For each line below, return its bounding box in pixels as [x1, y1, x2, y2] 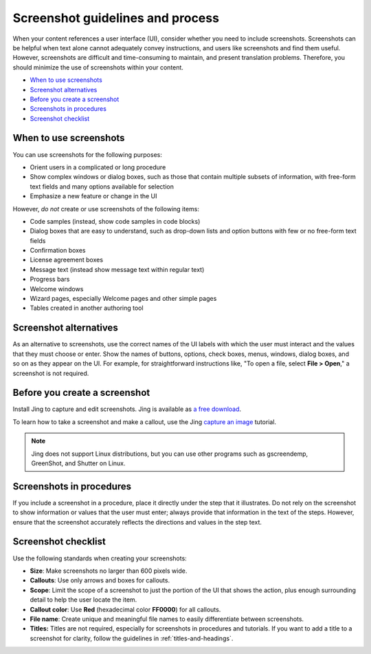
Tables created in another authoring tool [30, 304, 144, 313]
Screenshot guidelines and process [12, 10, 220, 25]
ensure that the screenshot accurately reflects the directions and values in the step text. [12, 518, 262, 526]
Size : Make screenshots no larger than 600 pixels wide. [30, 567, 188, 575]
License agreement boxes [30, 255, 103, 264]
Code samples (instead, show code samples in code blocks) [30, 217, 201, 225]
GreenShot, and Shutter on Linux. [31, 458, 126, 467]
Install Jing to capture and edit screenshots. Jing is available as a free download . [12, 405, 242, 413]
